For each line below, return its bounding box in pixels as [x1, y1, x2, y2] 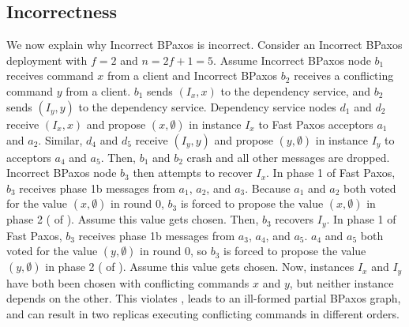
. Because [245, 179, 291, 196]
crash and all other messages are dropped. [186, 148, 390, 165]
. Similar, [38, 131, 83, 148]
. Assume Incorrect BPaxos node [213, 51, 371, 68]
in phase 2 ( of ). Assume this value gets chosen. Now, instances [45, 258, 355, 275]
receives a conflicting [294, 67, 394, 84]
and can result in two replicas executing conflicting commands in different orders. [6, 306, 400, 322]
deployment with [6, 51, 88, 68]
